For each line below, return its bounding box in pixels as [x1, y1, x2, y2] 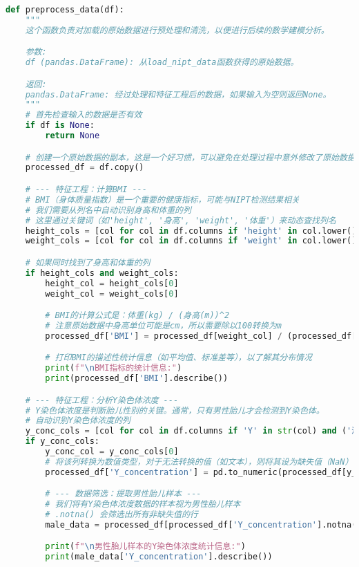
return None [45, 131, 100, 141]
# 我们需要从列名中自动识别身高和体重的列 [25, 205, 191, 215]
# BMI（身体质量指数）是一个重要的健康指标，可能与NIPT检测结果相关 [25, 194, 300, 205]
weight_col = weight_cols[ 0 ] [45, 288, 179, 299]
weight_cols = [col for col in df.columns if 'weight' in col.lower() [25, 236, 357, 246]
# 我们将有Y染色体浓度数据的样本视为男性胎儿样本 [45, 499, 241, 510]
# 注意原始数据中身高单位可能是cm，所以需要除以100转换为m [45, 320, 282, 331]
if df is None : [25, 120, 95, 131]
